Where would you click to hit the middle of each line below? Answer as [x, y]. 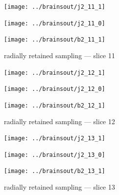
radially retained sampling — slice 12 [59, 121]
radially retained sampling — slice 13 [59, 187]
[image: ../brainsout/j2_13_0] [55, 155]
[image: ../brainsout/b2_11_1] [55, 40]
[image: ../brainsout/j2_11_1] [55, 7]
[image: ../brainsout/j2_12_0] [55, 89]
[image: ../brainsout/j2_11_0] [55, 23]
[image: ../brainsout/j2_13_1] [55, 139]
